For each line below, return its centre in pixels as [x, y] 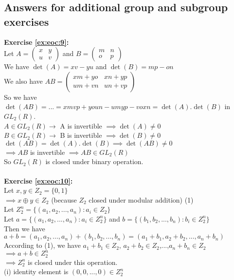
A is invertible [81, 125]
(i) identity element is [36, 271]
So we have [20, 97]
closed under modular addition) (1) [141, 199]
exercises [27, 21]
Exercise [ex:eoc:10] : [38, 180]
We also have [23, 81]
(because [64, 199]
